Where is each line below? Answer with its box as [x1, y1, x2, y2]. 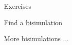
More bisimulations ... [4, 33, 69, 44]
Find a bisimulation [4, 17, 63, 27]
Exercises [4, 1, 31, 11]
